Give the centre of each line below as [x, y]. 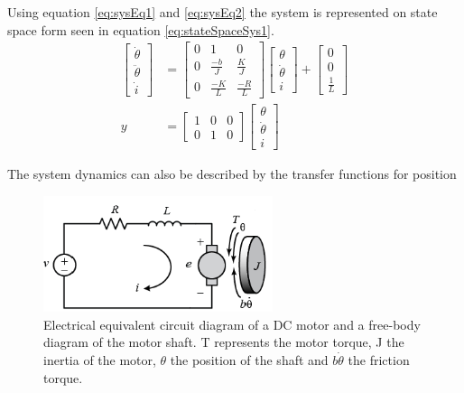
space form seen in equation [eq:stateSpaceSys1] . [141, 29]
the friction [379, 359]
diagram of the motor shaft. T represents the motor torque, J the [224, 342]
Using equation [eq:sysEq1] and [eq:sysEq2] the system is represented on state [223, 12]
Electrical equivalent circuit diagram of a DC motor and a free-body [232, 324]
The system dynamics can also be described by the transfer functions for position [232, 174]
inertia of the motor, [100, 359]
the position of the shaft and [249, 359]
